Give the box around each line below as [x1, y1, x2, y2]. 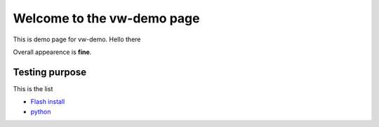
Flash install [30, 98, 65, 106]
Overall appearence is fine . [13, 48, 92, 56]
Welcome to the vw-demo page [13, 11, 200, 26]
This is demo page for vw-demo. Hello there [13, 35, 141, 44]
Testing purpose [13, 66, 87, 78]
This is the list [13, 84, 53, 93]
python [30, 107, 51, 116]
